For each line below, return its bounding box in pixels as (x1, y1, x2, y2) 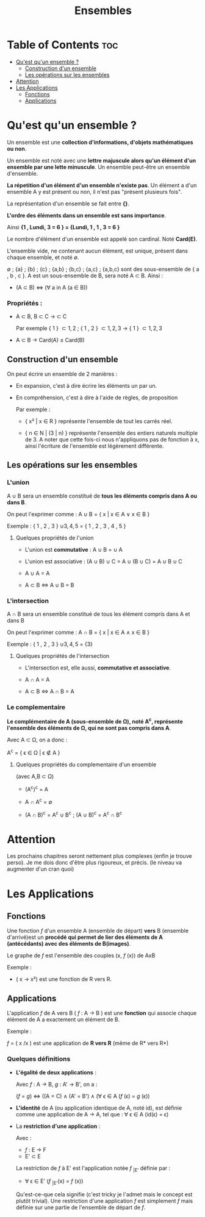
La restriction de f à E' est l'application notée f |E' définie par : (15, 1164, 171, 1173)
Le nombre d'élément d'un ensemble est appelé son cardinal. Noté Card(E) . (7, 235, 198, 243)
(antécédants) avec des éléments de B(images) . (7, 940, 131, 948)
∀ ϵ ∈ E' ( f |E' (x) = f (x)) (24, 1177, 84, 1187)
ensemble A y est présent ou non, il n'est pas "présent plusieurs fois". (7, 188, 182, 195)
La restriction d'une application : (15, 1122, 101, 1130)
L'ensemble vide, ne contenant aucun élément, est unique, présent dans (7, 247, 189, 254)
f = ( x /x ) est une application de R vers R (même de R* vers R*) (7, 1040, 169, 1047)
